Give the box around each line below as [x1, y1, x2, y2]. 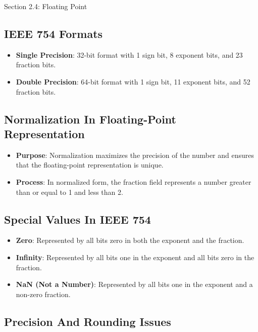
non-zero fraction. [16, 288, 71, 299]
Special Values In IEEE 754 [4, 211, 151, 227]
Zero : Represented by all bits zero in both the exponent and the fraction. [16, 235, 244, 245]
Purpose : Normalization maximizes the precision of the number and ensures [16, 149, 254, 160]
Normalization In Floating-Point [4, 111, 176, 127]
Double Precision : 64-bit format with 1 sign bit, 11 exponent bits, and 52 [16, 76, 250, 87]
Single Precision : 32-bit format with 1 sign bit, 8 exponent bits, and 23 [16, 49, 243, 60]
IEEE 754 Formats [4, 25, 103, 41]
